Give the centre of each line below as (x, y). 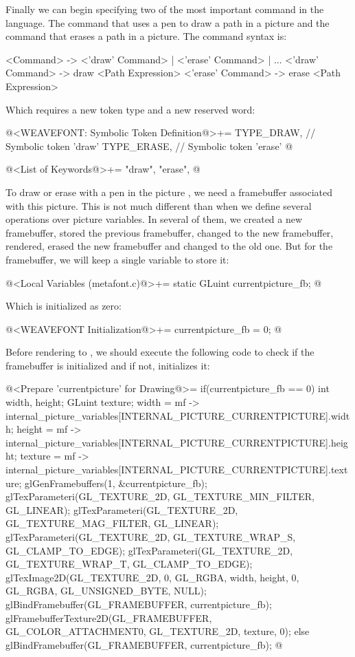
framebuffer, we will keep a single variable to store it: (117, 259)
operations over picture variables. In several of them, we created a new (154, 219)
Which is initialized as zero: (64, 306)
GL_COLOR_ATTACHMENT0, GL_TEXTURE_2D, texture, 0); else (158, 631)
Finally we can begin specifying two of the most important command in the (165, 9)
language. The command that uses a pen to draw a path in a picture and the (168, 22)
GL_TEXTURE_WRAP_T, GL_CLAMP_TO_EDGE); (129, 564)
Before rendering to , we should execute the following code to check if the (160, 352)
